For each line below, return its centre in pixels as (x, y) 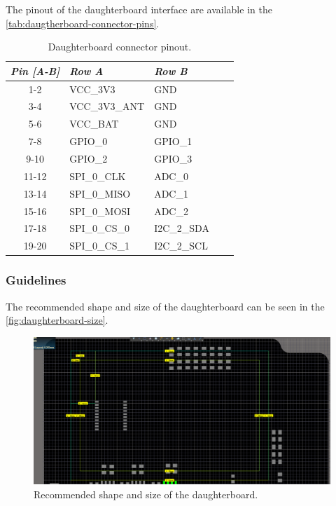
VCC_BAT (94, 124)
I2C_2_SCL (181, 246)
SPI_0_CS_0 (99, 228)
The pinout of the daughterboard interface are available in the (139, 9)
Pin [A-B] (35, 70)
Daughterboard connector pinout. (120, 47)
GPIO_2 (89, 158)
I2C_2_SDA (182, 228)
